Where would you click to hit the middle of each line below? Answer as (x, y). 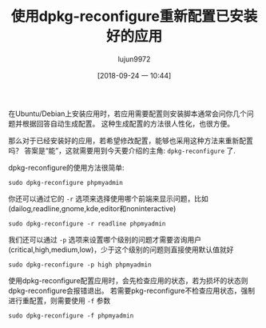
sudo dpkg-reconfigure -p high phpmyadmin (80, 265)
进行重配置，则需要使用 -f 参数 (60, 300)
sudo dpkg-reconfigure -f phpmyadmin (71, 316)
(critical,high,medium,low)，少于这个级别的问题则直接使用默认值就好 (121, 250)
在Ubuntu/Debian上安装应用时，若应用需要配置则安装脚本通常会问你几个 (128, 114)
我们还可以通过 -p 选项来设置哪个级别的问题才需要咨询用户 (105, 239)
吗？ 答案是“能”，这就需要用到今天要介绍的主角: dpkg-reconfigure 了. (122, 150)
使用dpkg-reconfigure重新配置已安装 (134, 16)
